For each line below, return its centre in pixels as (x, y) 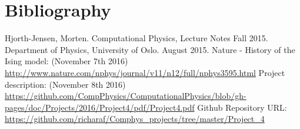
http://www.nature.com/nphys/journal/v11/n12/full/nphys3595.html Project (145, 72)
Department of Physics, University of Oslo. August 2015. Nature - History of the (150, 49)
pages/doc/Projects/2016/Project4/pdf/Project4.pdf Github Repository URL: (146, 107)
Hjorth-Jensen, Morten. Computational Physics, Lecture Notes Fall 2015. (136, 38)
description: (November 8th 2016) (65, 84)
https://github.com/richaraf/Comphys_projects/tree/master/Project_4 (135, 119)
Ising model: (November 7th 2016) (66, 61)
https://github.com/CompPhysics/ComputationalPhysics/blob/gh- (126, 96)
